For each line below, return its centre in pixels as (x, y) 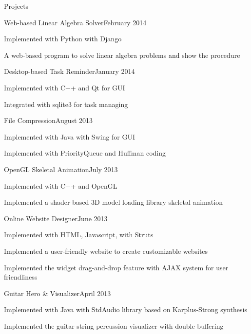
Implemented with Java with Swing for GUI (70, 136)
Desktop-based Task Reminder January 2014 (69, 71)
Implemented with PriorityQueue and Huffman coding (85, 153)
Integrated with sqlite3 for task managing (66, 104)
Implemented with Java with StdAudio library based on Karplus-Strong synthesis (125, 309)
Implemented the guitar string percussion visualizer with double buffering (114, 325)
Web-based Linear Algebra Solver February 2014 (75, 22)
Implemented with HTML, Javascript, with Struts (79, 235)
